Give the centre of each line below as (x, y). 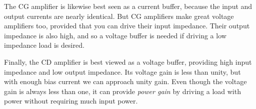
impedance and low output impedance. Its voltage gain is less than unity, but (122, 71)
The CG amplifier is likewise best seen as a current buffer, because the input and (128, 6)
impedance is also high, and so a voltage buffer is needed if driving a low (115, 35)
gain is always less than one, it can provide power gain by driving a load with (122, 91)
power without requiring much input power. (71, 101)
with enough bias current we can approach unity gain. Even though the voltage (125, 81)
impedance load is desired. (44, 45)
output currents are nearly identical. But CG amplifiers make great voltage (119, 16)
